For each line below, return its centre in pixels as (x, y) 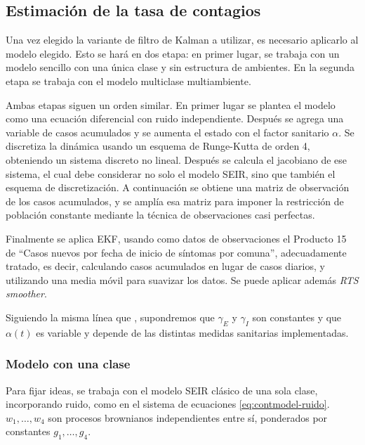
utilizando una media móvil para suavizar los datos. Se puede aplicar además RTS (182, 279)
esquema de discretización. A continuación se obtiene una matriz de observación (178, 187)
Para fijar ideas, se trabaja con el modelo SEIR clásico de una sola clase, (162, 390)
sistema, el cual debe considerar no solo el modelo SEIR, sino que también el (171, 173)
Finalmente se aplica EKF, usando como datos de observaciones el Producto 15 (176, 238)
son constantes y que (297, 317)
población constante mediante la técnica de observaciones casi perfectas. (160, 215)
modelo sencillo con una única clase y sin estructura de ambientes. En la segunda (180, 67)
